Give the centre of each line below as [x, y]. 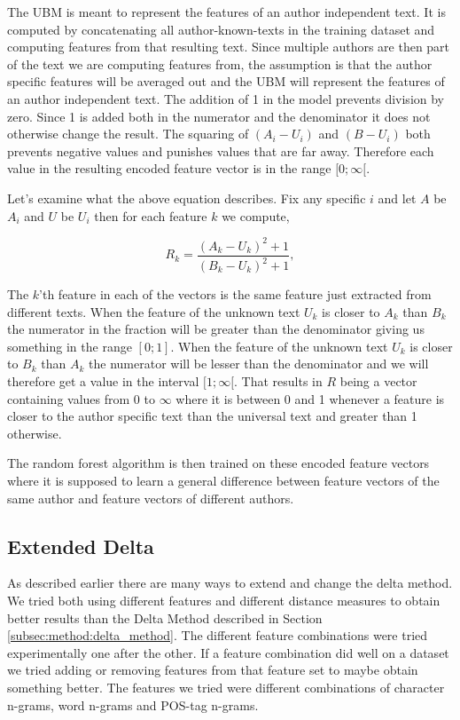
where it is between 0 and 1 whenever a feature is [310, 398]
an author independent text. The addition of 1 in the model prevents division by [226, 98]
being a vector [378, 381]
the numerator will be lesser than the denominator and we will [259, 364]
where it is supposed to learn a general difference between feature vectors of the [223, 480]
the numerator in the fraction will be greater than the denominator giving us [216, 329]
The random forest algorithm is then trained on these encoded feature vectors [218, 463]
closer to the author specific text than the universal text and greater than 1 [212, 416]
